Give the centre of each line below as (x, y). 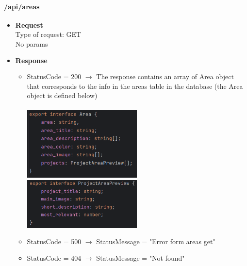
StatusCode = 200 (54, 76)
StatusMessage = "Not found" (140, 258)
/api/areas (22, 6)
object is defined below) (62, 95)
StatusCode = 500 (54, 241)
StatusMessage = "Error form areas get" (156, 241)
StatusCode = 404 (54, 258)
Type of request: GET (48, 34)
